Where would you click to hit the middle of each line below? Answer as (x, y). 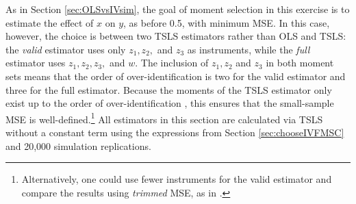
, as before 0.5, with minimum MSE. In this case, (227, 22)
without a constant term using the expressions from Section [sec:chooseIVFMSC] (175, 132)
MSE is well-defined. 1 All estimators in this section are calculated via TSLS (164, 118)
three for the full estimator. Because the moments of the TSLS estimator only (169, 89)
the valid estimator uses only (66, 49)
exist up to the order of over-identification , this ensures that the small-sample (170, 103)
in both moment (300, 63)
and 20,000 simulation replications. (78, 145)
